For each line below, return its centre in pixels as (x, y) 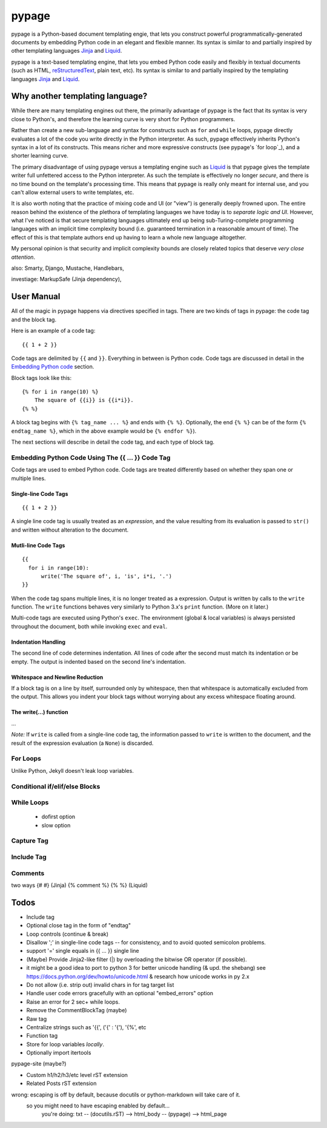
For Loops (26, 759)
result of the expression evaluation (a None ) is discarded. (82, 743)
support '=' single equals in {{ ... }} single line (83, 951)
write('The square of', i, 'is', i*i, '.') (107, 576)
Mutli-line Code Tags (38, 545)
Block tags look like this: (41, 378)
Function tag (42, 1036)
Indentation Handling (38, 642)
